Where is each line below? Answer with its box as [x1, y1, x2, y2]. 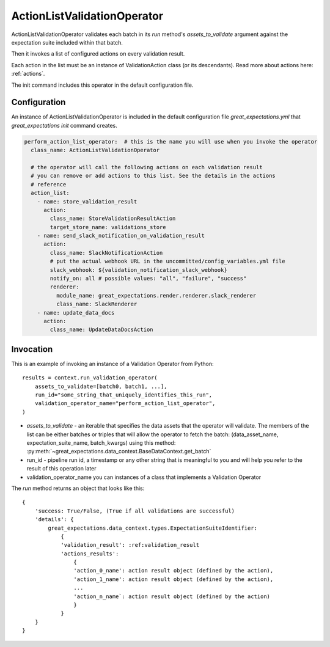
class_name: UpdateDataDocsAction [50, 326, 153, 333]
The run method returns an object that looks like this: [11, 484, 145, 492]
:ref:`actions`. [11, 70, 45, 78]
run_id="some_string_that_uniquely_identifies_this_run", [34, 392, 213, 398]
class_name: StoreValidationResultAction [50, 215, 176, 222]
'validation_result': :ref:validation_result [61, 541, 200, 549]
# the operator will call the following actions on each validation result [31, 164, 263, 170]
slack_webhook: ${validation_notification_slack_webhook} [50, 266, 227, 273]
